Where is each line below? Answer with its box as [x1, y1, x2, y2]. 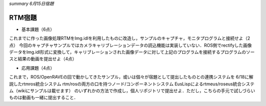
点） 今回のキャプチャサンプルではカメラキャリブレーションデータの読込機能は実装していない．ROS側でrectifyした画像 [9, 42, 252, 48]
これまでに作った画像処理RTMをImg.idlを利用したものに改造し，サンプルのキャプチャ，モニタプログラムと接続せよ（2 [9, 35, 251, 41]
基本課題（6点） [21, 26, 55, 32]
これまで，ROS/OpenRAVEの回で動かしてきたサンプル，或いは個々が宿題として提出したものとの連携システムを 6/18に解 [9, 74, 254, 80]
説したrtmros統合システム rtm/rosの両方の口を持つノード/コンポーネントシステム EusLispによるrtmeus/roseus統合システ [9, 81, 255, 87]
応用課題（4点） [21, 65, 55, 71]
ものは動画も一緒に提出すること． [9, 95, 78, 101]
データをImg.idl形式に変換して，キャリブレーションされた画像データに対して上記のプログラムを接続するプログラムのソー [9, 49, 255, 55]
